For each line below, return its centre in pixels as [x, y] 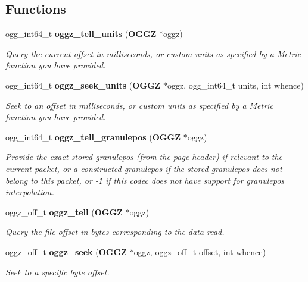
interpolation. [30, 192]
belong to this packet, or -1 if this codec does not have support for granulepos [145, 180]
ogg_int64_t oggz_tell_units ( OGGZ [81, 34]
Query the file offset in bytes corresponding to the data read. [115, 232]
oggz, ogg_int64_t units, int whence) [236, 85]
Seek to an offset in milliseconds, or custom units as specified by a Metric [139, 105]
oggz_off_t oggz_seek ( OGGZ [66, 251]
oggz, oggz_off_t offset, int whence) [200, 251]
